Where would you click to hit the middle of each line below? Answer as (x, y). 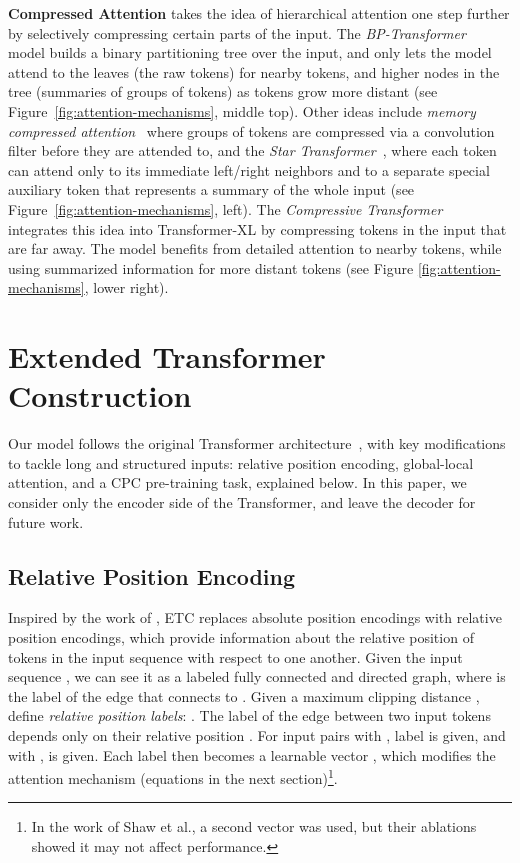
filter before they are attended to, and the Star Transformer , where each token (252, 150)
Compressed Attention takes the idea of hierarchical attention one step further (259, 13)
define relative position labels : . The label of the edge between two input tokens (249, 715)
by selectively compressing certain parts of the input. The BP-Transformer (237, 32)
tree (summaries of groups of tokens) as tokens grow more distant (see (223, 91)
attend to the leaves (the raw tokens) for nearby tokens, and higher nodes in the (254, 71)
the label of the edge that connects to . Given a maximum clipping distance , (244, 695)
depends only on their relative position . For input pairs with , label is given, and (257, 734)
